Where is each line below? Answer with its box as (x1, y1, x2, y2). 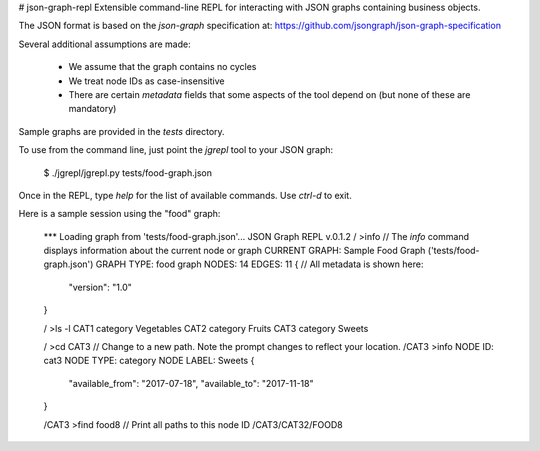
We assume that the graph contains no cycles (68, 61, 257, 73)
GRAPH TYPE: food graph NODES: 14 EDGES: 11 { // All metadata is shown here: (95, 258, 424, 270)
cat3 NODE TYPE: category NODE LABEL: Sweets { (43, 355, 255, 367)
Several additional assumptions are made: (18, 38, 191, 50)
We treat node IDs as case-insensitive (68, 75, 225, 87)
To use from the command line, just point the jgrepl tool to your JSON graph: (18, 144, 334, 156)
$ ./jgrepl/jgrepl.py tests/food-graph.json (43, 166, 212, 179)
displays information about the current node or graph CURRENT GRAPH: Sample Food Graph (43, 245, 426, 257)
